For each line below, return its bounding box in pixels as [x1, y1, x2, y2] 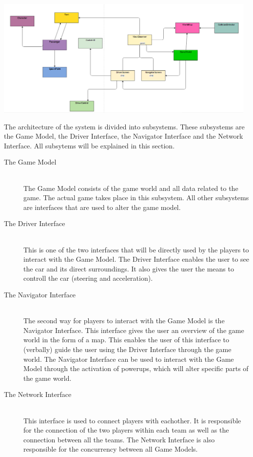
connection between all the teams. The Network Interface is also [23, 434, 215, 444]
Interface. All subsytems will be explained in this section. [4, 140, 175, 150]
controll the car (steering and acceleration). [23, 273, 153, 283]
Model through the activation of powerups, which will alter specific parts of [23, 363, 249, 374]
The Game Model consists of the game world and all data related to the [23, 183, 238, 193]
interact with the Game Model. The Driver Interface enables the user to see [23, 254, 250, 264]
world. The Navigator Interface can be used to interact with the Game [23, 353, 234, 364]
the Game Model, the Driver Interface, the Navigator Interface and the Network [4, 131, 243, 141]
